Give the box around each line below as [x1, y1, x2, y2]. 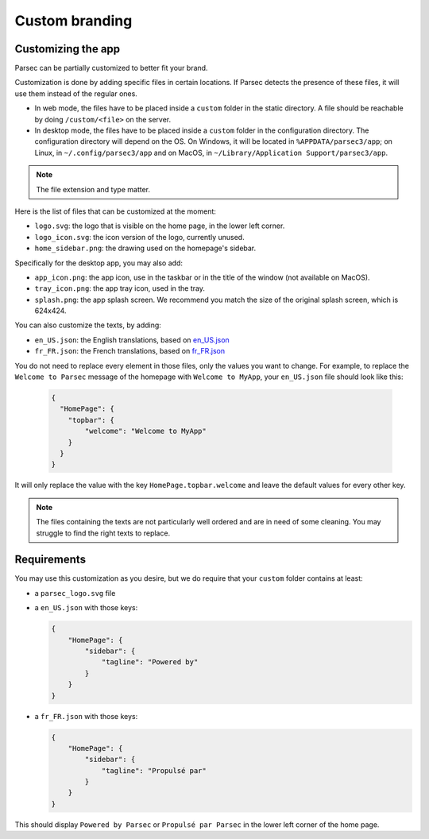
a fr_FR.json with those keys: [34, 711, 138, 721]
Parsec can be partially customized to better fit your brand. [14, 64, 208, 73]
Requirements [14, 553, 87, 566]
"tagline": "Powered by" [101, 658, 199, 667]
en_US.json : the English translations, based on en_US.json [34, 334, 230, 345]
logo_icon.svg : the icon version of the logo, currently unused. [34, 232, 245, 242]
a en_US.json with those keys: [34, 603, 138, 613]
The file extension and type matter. [36, 184, 151, 194]
